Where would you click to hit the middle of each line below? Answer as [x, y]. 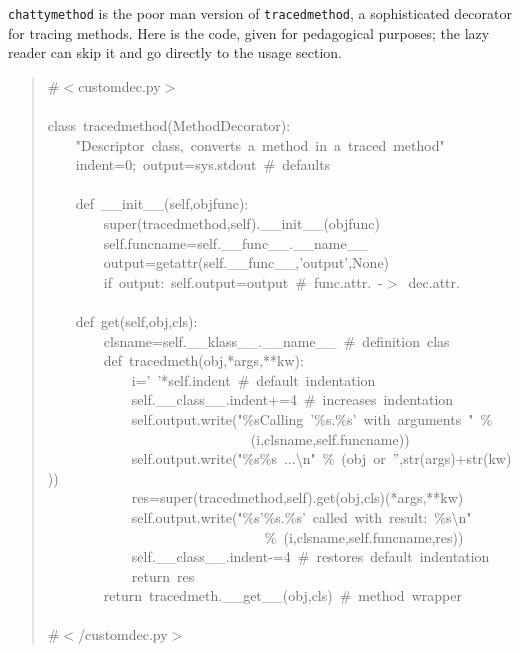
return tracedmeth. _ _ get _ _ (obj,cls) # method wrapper [282, 595]
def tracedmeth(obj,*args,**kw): [203, 360]
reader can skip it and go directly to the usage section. [175, 52]
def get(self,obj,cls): [136, 320]
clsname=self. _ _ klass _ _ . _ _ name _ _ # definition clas [276, 340]
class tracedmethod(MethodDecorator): [169, 125]
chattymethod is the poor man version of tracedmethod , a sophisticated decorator [260, 13]
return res [163, 575]
